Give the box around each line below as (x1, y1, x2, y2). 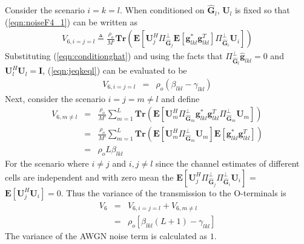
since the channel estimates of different (156, 157, 300, 170)
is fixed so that (234, 4, 290, 16)
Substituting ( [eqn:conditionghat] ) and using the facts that (5, 50, 223, 62)
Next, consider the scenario (5, 92, 105, 104)
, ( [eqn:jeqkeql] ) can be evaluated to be (42, 64, 187, 77)
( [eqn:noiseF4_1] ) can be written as (5, 15, 137, 28)
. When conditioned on (119, 4, 205, 16)
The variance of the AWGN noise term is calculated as (5, 230, 208, 242)
